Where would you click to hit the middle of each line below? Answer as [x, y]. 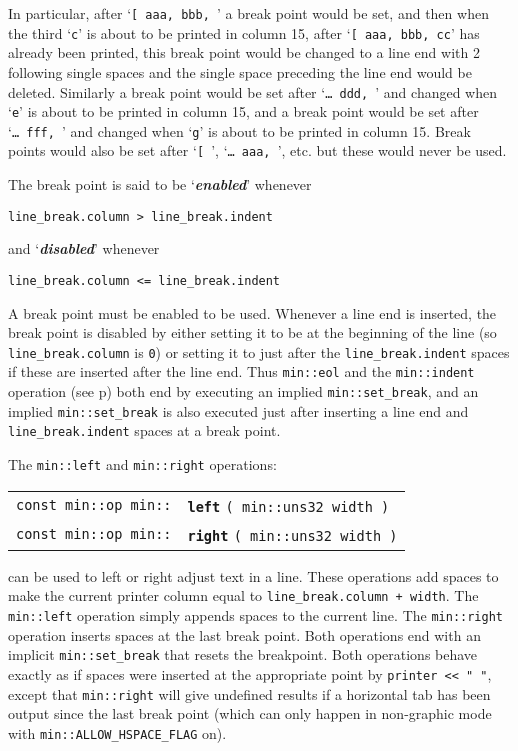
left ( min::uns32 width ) [288, 506]
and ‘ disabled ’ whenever [84, 248]
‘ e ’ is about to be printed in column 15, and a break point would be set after [243, 111]
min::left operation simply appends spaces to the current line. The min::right [256, 615]
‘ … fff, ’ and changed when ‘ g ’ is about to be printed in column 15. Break [239, 130]
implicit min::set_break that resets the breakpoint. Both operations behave [243, 654]
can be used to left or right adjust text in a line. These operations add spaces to [253, 575]
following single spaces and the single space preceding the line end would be [240, 71]
